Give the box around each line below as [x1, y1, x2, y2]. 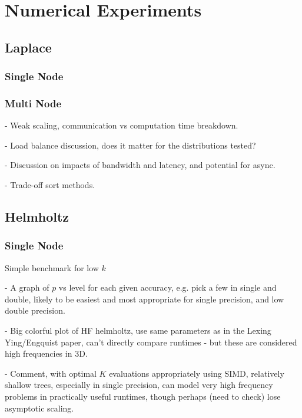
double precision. [5, 304, 65, 317]
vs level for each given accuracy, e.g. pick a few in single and [58, 281, 277, 294]
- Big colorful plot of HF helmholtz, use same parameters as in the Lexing [5, 324, 271, 336]
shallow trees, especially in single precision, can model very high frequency [5, 378, 273, 391]
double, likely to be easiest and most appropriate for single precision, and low [5, 292, 284, 305]
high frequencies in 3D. [5, 347, 88, 360]
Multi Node [5, 96, 62, 110]
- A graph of [5, 281, 49, 294]
